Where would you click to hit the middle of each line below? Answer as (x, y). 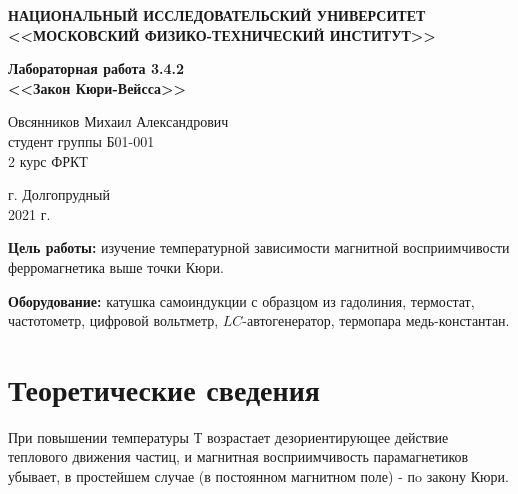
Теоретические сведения (164, 388)
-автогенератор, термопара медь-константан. (376, 320)
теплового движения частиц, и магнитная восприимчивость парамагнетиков (238, 456)
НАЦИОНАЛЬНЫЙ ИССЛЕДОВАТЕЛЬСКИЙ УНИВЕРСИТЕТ (217, 15)
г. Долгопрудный (59, 194)
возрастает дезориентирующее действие (327, 436)
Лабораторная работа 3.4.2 (96, 68)
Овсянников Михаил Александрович (118, 121)
